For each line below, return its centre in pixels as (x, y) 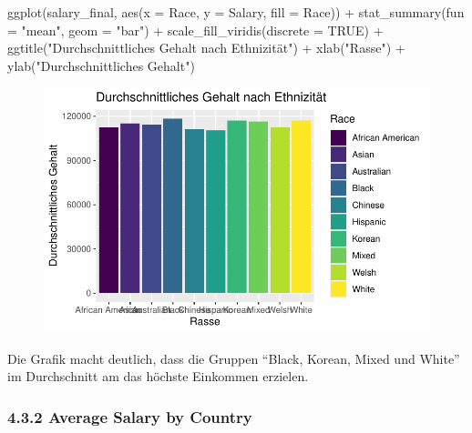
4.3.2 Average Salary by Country (130, 416)
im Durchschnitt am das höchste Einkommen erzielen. (158, 376)
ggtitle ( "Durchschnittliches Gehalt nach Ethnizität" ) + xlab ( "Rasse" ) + (206, 48)
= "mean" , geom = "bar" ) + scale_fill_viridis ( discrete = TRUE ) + (195, 30)
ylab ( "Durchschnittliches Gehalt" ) (101, 65)
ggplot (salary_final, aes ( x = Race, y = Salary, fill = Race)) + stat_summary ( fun (236, 12)
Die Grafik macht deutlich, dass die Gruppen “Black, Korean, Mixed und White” (234, 358)
